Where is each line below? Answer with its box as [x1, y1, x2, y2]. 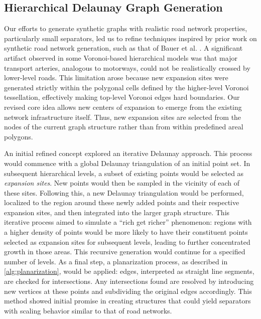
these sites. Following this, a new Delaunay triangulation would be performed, [4, 187, 244, 198]
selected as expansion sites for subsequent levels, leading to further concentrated [4, 236, 250, 247]
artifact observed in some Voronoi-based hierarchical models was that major [4, 52, 237, 63]
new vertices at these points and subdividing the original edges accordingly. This [4, 285, 252, 296]
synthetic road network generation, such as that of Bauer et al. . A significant [4, 43, 243, 53]
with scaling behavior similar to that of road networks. [4, 305, 172, 315]
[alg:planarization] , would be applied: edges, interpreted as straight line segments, [4, 266, 254, 276]
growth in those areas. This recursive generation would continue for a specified [4, 246, 245, 257]
